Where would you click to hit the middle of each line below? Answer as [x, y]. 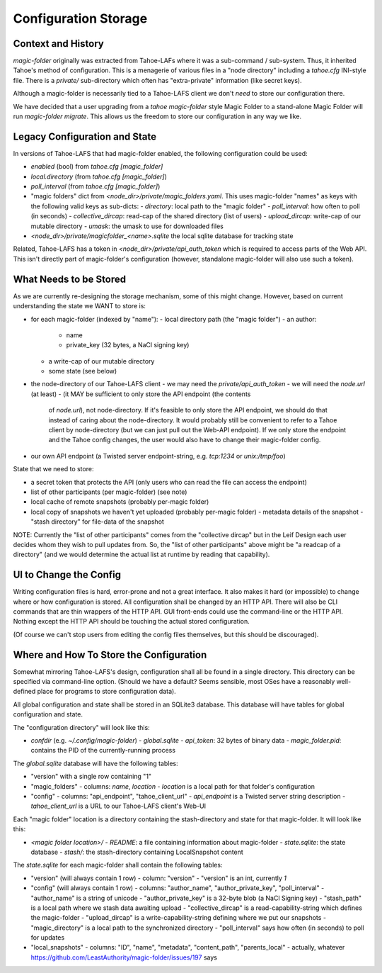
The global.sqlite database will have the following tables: [95, 763]
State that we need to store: [53, 469]
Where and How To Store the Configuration [110, 654]
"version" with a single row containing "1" [91, 777]
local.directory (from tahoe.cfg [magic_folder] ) [99, 176]
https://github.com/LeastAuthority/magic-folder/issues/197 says [124, 957]
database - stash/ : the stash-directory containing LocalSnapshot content [137, 852]
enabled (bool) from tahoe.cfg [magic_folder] [97, 167]
